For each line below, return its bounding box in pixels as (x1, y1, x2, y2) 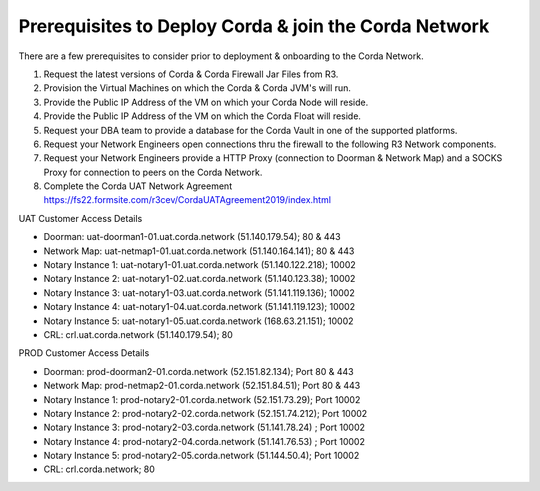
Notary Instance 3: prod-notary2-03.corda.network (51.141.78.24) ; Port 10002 (43, 421, 365, 434)
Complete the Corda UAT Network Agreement (43, 180, 233, 192)
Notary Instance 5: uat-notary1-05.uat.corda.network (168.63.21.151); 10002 (43, 315, 354, 327)
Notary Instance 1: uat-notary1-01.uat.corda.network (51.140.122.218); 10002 (43, 259, 357, 271)
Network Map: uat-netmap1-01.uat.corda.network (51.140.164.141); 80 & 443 (43, 245, 355, 257)
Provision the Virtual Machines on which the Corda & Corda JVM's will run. (43, 82, 352, 94)
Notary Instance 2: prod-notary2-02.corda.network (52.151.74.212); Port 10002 (43, 407, 368, 419)
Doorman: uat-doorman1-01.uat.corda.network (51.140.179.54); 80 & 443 (43, 231, 341, 243)
